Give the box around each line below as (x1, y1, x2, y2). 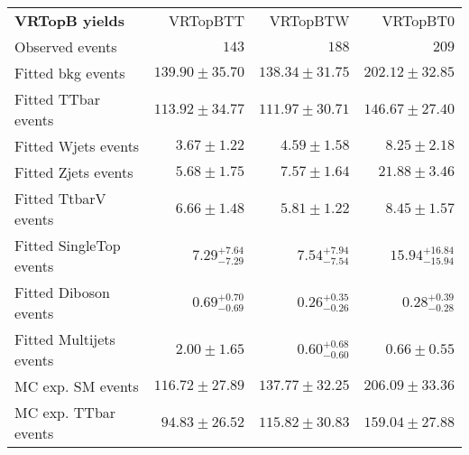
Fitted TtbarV (14, 188, 106, 209)
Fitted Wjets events (14, 135, 140, 156)
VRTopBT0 (382, 10, 455, 31)
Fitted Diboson (14, 282, 110, 302)
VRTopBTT (169, 10, 245, 31)
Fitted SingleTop (14, 235, 121, 255)
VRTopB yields (14, 10, 124, 31)
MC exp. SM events (14, 376, 139, 396)
